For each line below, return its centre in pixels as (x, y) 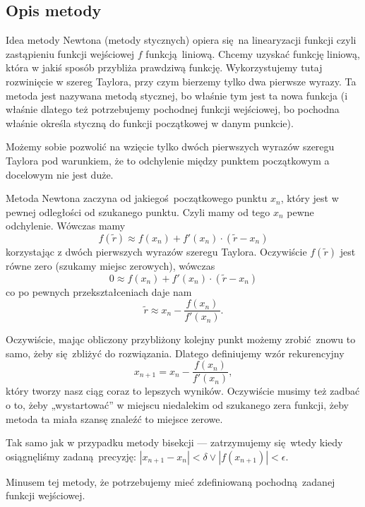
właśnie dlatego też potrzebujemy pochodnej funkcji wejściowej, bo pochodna (173, 109)
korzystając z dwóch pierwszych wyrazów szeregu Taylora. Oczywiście (156, 251)
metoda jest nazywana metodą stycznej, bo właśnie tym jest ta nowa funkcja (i (177, 95)
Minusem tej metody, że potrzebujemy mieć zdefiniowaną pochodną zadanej (170, 481)
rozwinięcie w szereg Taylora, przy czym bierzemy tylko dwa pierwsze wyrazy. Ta (181, 81)
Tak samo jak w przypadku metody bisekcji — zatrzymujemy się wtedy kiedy (174, 442)
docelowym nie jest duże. (60, 174)
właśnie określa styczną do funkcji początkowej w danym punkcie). (150, 123)
